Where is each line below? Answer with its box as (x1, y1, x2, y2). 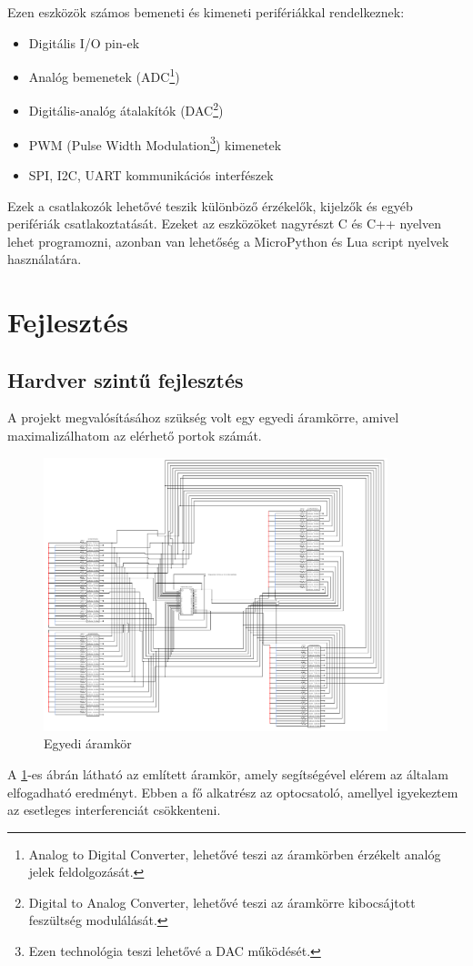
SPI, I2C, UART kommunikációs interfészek (28, 165, 274, 184)
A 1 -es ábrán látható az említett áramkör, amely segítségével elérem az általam (7, 764, 448, 783)
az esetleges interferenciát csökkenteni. (7, 800, 221, 819)
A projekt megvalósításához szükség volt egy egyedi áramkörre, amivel (7, 408, 399, 427)
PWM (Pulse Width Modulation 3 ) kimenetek (28, 132, 282, 154)
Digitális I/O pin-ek (28, 33, 140, 52)
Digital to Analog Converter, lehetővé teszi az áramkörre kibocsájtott (28, 892, 416, 911)
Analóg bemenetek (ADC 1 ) (28, 65, 180, 86)
